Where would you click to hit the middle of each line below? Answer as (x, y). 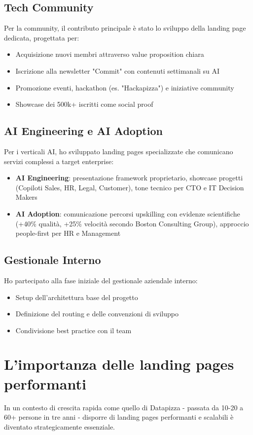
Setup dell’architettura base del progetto (77, 297)
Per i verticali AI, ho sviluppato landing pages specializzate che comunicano (119, 151)
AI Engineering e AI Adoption (83, 131)
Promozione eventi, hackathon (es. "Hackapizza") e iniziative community (125, 87)
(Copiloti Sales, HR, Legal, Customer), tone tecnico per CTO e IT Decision (130, 187)
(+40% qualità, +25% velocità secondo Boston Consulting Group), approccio (132, 223)
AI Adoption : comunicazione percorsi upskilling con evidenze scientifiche (128, 213)
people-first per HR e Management (68, 233)
